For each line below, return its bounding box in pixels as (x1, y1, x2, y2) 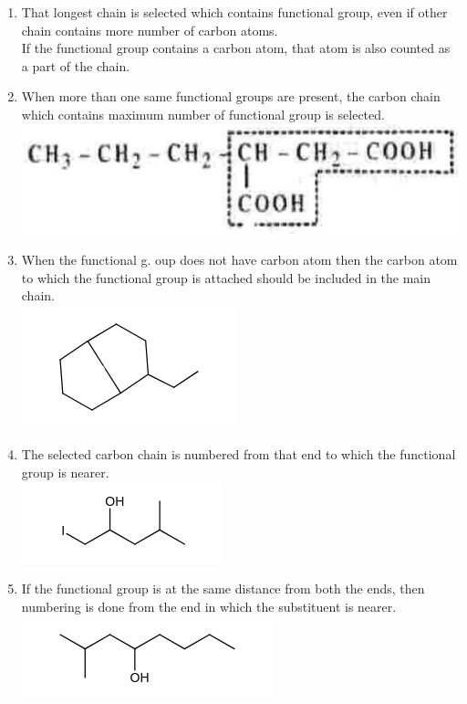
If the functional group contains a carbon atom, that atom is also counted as (21, 38, 451, 58)
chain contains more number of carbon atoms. (21, 20, 278, 39)
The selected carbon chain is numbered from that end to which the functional (21, 445, 456, 464)
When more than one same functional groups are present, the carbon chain (21, 87, 441, 106)
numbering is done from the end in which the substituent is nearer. (21, 596, 397, 615)
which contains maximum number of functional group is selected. (21, 104, 385, 123)
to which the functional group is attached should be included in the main (21, 268, 431, 287)
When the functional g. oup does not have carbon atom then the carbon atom (21, 249, 458, 268)
